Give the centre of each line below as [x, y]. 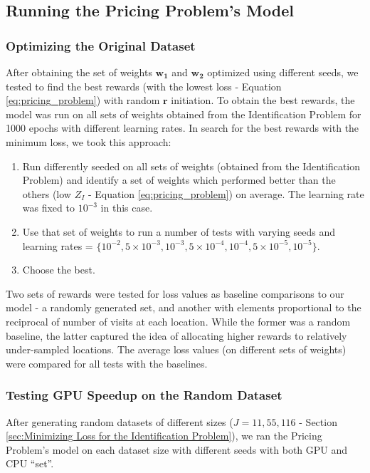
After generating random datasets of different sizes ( [120, 421]
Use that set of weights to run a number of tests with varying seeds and [179, 231]
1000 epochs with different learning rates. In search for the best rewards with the [183, 128]
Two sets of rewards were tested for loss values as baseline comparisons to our [175, 293]
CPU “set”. [30, 463]
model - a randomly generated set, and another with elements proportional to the [184, 307]
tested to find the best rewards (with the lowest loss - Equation [144, 86]
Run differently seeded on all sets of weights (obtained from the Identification [191, 166]
